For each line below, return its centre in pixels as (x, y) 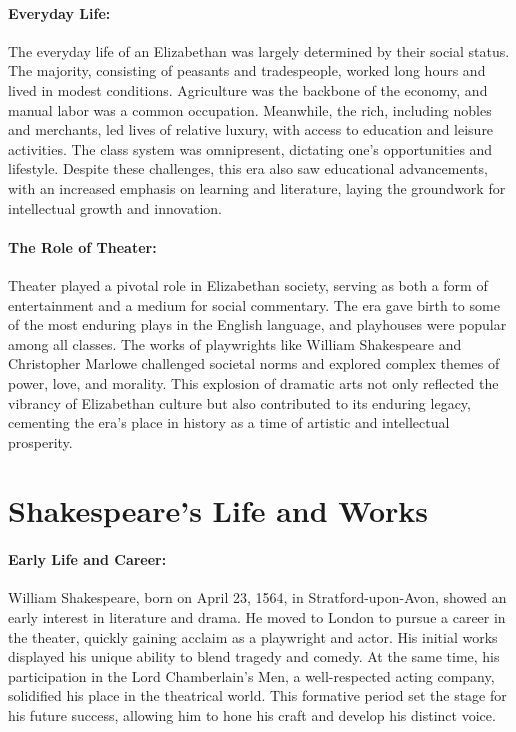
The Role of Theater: (82, 246)
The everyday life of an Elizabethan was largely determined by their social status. (259, 50)
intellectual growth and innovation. (115, 207)
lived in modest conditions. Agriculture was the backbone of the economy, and (248, 89)
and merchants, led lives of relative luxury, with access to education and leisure (251, 129)
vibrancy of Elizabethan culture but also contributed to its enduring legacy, (239, 402)
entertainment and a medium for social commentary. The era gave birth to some (254, 304)
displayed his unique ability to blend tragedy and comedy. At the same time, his (254, 656)
